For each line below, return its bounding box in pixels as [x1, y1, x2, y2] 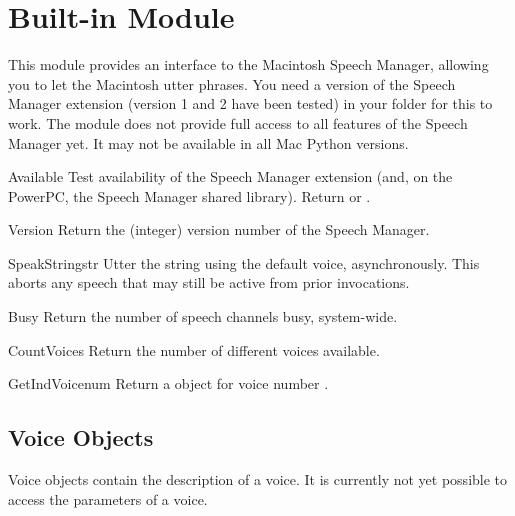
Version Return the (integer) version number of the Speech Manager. [8, 219, 430, 240]
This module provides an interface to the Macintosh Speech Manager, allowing [8, 54, 489, 75]
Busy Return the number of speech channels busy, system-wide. [8, 306, 398, 327]
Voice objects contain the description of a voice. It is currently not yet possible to [8, 469, 508, 490]
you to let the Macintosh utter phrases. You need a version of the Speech [8, 73, 456, 94]
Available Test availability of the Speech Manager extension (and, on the [8, 166, 453, 187]
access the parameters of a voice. [8, 488, 208, 509]
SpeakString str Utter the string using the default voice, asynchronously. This [8, 252, 480, 273]
